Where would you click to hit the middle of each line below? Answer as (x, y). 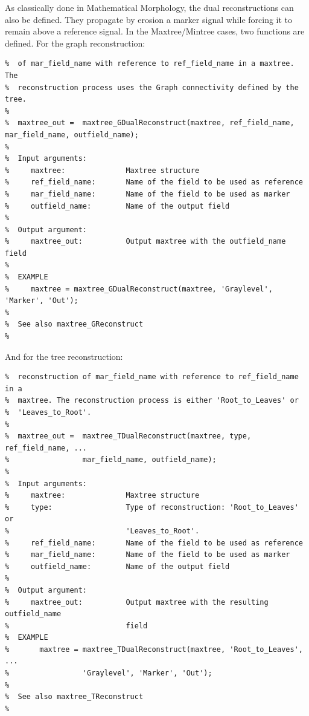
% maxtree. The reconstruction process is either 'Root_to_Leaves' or (152, 401)
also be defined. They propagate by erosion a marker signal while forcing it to (149, 19)
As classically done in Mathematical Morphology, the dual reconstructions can (149, 7)
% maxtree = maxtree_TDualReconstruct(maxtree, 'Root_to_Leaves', (154, 649)
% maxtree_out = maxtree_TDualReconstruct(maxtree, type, (128, 436)
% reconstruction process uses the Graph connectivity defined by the (152, 87)
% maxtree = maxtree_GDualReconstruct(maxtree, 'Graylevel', (139, 289)
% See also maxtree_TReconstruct (74, 697)
